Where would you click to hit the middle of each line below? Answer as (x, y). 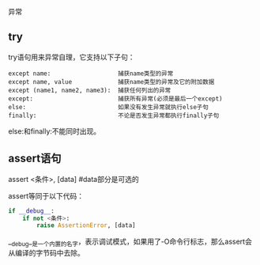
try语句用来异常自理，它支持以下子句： (72, 57)
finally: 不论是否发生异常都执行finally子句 (114, 115)
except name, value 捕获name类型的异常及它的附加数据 (111, 81)
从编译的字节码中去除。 (46, 253)
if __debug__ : (32, 211)
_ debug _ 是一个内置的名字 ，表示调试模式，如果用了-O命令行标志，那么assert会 (130, 242)
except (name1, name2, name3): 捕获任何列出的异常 (90, 90)
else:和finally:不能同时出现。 (55, 131)
